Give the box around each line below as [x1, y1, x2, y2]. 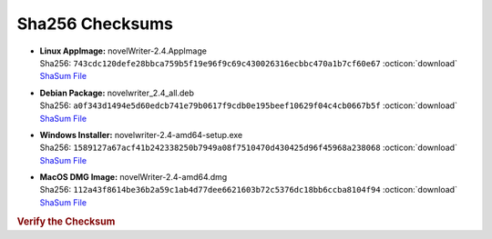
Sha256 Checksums [16, 14, 173, 34]
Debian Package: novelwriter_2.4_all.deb [39, 87, 195, 98]
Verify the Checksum [16, 214, 116, 227]
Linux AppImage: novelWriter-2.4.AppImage [39, 45, 207, 56]
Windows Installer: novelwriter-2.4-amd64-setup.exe [39, 129, 243, 140]
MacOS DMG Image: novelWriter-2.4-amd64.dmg [39, 172, 228, 183]
